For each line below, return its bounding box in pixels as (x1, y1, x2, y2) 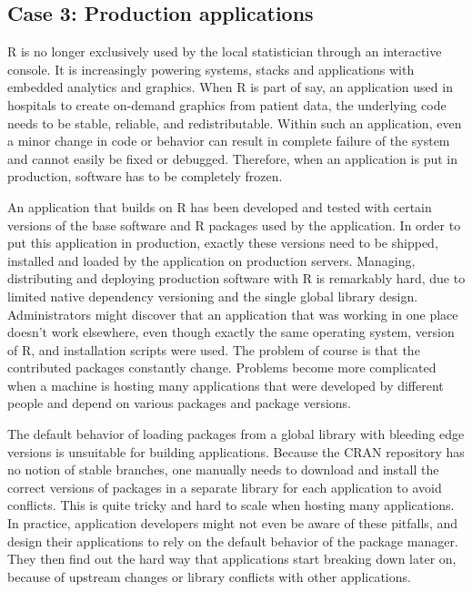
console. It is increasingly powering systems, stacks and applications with (7, 59, 415, 78)
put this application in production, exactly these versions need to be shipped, (7, 233, 438, 252)
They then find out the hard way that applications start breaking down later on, (7, 549, 457, 568)
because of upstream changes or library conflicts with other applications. (7, 566, 411, 586)
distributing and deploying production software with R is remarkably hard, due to (7, 269, 466, 288)
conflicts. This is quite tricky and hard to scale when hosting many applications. (7, 495, 455, 515)
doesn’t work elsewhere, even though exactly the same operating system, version (7, 322, 455, 342)
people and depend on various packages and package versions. (7, 393, 351, 413)
